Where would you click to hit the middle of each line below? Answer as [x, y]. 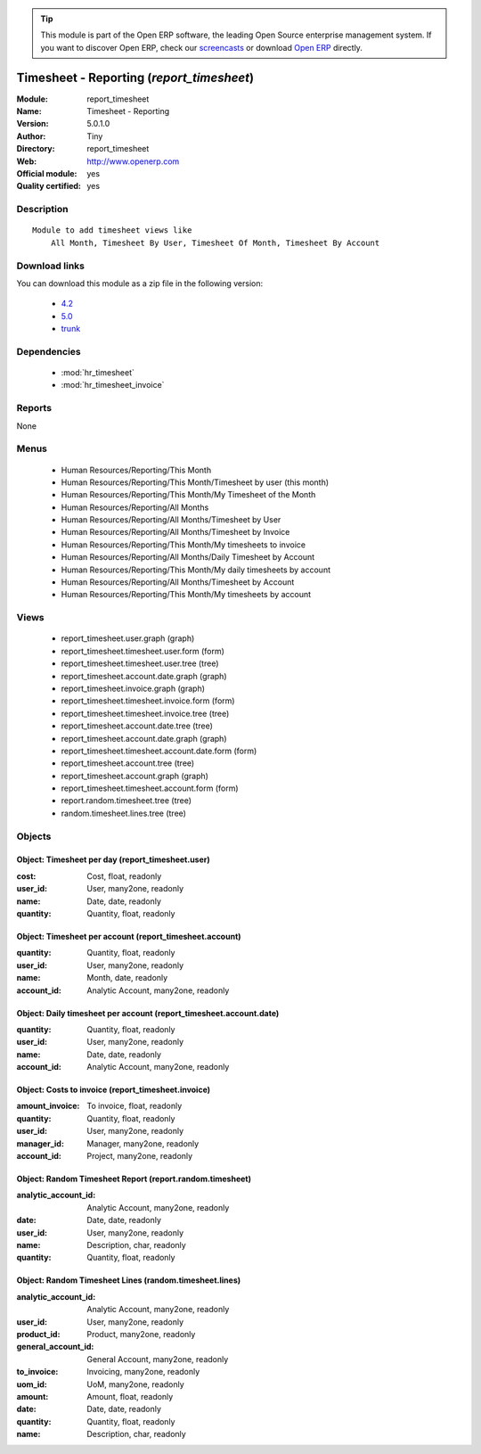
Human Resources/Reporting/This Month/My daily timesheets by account [196, 570]
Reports [34, 408]
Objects [34, 836]
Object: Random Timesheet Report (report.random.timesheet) [134, 1179]
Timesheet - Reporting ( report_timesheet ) [135, 77]
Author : [31, 136]
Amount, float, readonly [130, 1396]
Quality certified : [49, 186]
